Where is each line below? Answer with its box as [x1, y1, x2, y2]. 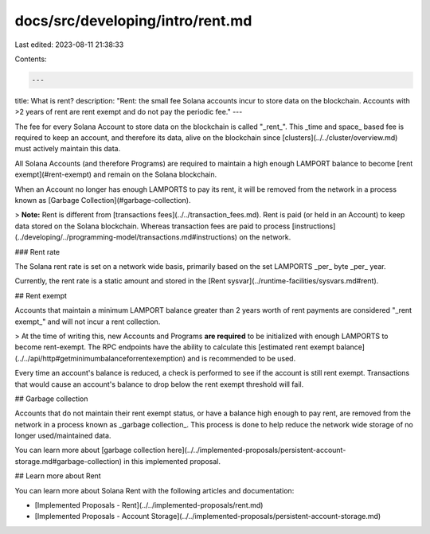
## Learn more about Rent [14, 471, 101, 481]
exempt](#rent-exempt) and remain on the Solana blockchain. [14, 170, 217, 179]
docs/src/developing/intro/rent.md [14, 12, 252, 29]
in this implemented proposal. [123, 456, 221, 466]
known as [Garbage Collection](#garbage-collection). [14, 196, 191, 205]
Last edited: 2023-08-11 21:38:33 [14, 40, 124, 49]
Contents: [14, 54, 47, 64]
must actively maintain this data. [14, 144, 121, 154]
